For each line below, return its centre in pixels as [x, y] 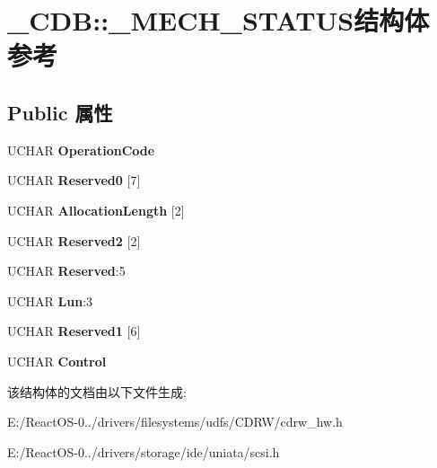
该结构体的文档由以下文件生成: [97, 391]
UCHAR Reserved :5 [66, 271]
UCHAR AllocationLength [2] [96, 210]
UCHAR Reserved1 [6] [74, 331]
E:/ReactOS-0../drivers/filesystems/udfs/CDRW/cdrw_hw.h [175, 422]
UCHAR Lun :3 [50, 300]
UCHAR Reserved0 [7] [74, 180]
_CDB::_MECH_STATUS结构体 [218, 20]
